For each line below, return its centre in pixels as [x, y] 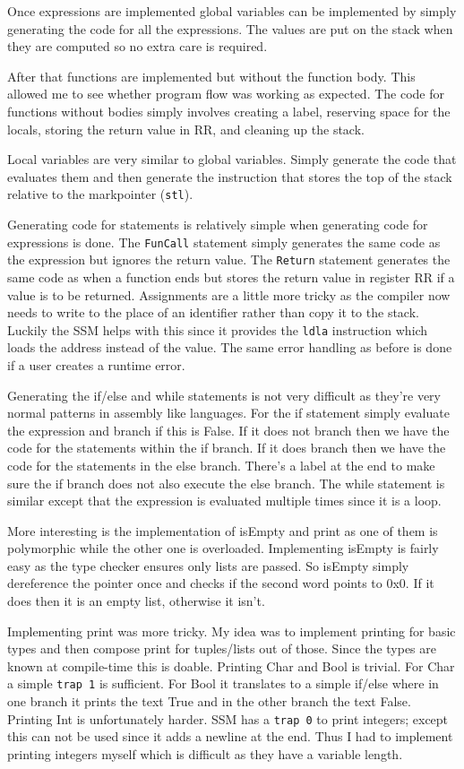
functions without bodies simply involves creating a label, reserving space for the [229, 111]
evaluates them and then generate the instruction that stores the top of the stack [230, 176]
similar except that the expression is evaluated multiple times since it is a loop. [224, 501]
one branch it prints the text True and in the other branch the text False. [209, 701]
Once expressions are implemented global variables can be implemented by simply [232, 11]
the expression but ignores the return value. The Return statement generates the [229, 259]
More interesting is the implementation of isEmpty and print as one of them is [223, 530]
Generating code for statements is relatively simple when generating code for [218, 224]
